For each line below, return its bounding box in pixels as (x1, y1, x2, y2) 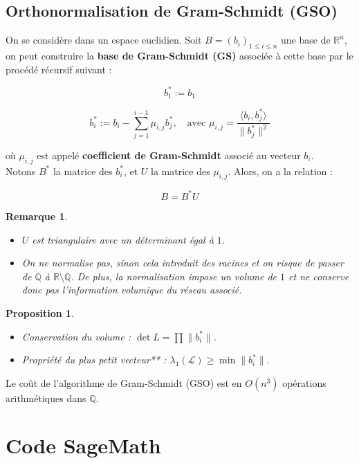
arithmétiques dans (6, 390, 86, 405)
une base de (281, 33, 331, 47)
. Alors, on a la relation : (228, 163, 333, 178)
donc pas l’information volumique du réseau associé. (21, 282, 242, 297)
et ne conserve (288, 269, 349, 283)
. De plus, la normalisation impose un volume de (71, 269, 277, 283)
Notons (6, 163, 36, 178)
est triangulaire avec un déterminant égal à (32, 232, 214, 246)
